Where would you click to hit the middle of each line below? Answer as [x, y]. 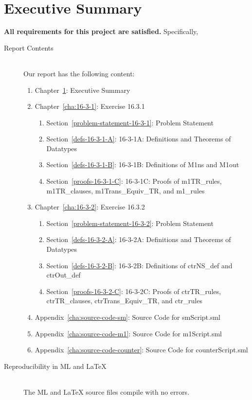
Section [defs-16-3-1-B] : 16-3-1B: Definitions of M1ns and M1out [143, 165]
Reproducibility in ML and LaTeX [55, 366]
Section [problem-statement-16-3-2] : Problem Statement [130, 223]
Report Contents [29, 47]
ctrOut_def [63, 275]
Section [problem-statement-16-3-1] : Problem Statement [130, 122]
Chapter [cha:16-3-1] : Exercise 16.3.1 [90, 106]
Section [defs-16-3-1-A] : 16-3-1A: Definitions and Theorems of [139, 139]
